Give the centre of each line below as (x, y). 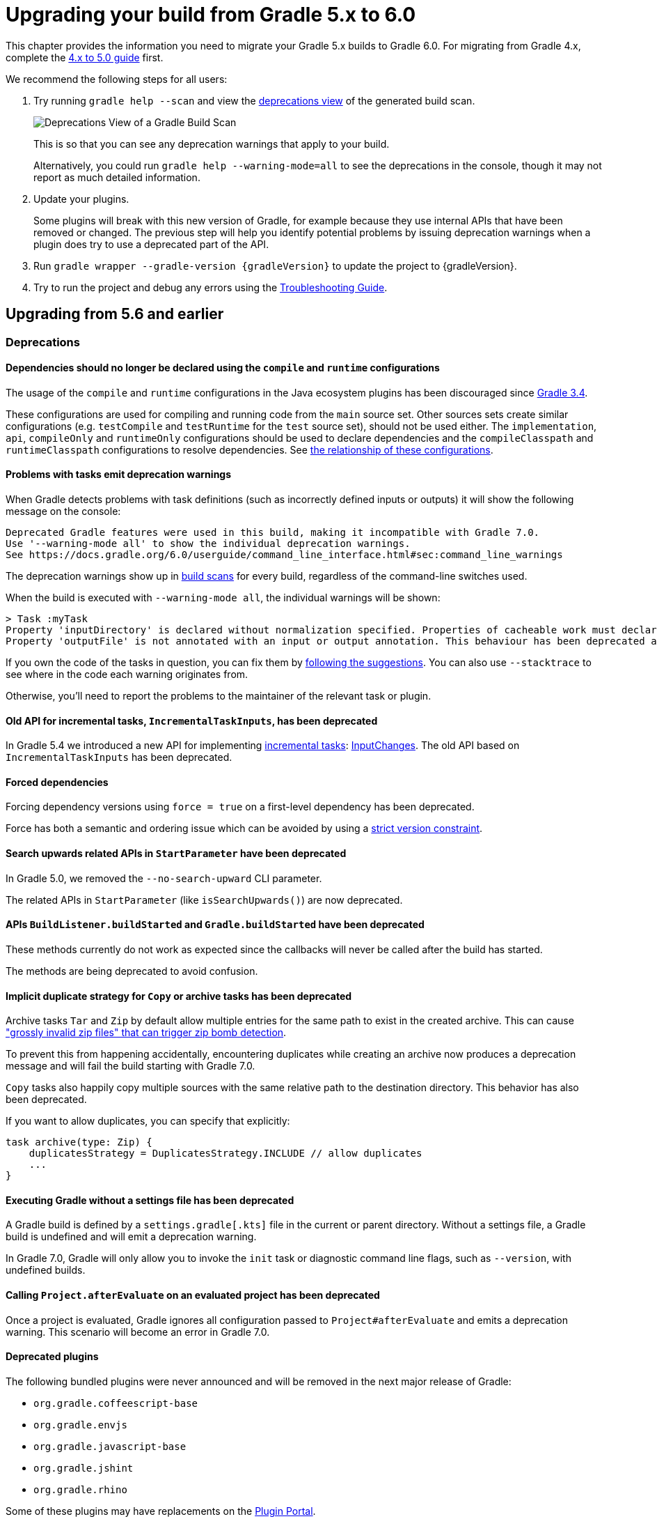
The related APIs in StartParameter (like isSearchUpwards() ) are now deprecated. (204, 900)
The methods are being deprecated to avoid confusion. (132, 971)
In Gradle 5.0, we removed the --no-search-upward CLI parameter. (164, 878)
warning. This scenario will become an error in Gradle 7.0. (138, 1332)
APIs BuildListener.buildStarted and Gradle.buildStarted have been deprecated (215, 925)
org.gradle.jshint (84, 1468)
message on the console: (63, 511)
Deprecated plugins (52, 1357)
